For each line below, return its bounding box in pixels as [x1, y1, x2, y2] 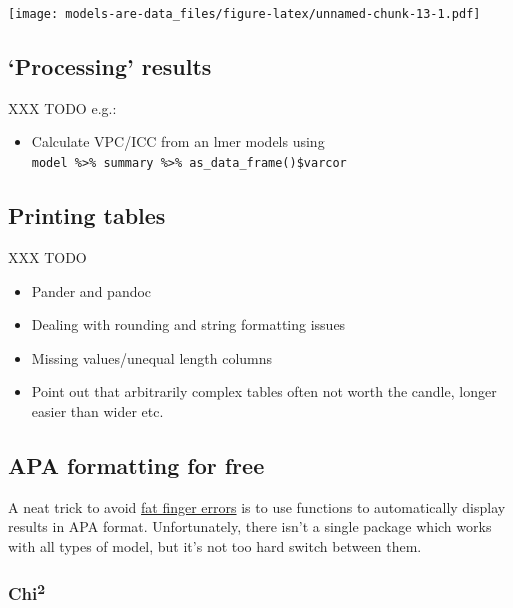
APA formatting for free [8, 449, 265, 480]
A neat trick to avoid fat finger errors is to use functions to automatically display [8, 496, 506, 517]
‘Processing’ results [8, 51, 212, 82]
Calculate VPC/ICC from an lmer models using [31, 131, 325, 152]
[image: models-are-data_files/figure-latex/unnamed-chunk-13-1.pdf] [8, 7, 481, 21]
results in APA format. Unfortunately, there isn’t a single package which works [8, 516, 492, 537]
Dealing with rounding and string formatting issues [31, 314, 346, 335]
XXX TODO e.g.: [8, 97, 117, 118]
